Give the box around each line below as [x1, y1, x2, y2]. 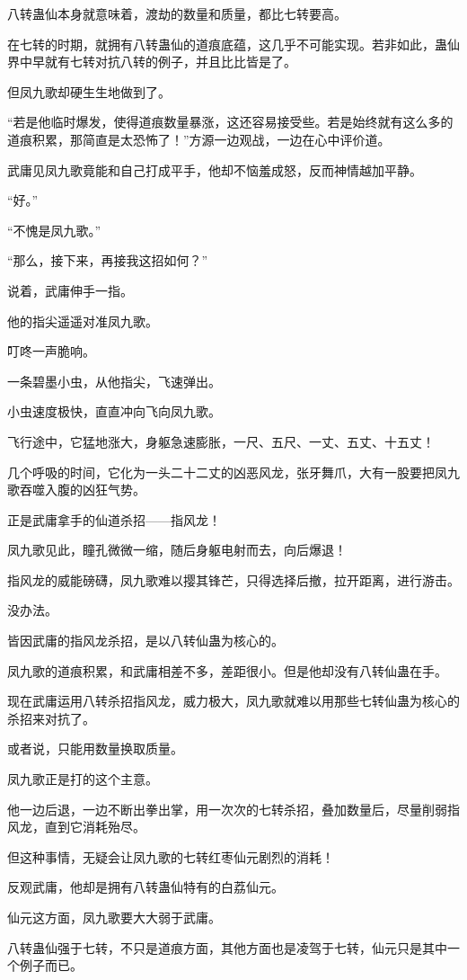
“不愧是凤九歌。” [7, 220, 101, 239]
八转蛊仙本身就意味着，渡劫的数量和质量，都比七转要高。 [7, 4, 347, 22]
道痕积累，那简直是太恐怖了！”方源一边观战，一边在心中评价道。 [7, 129, 391, 148]
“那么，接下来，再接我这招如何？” [7, 251, 208, 270]
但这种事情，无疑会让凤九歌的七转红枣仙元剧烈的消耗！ [7, 847, 334, 866]
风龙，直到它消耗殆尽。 [7, 817, 145, 836]
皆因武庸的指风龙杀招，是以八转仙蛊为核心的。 [7, 631, 284, 650]
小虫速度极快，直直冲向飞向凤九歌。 [7, 402, 221, 421]
